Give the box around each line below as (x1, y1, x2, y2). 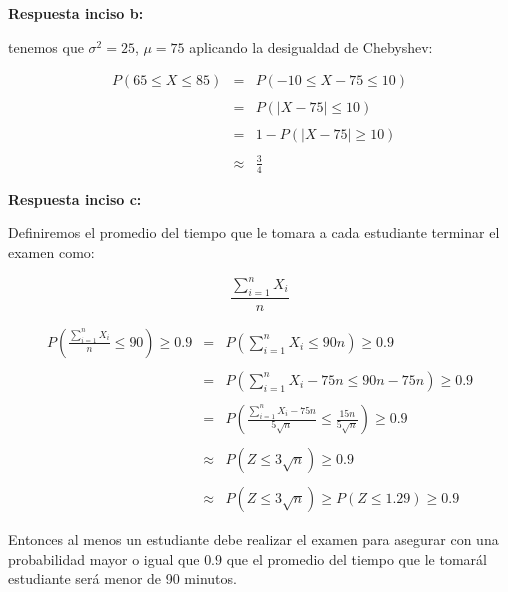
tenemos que (8, 36, 84, 57)
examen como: (8, 241, 95, 262)
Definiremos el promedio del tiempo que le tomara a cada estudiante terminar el (8, 222, 500, 243)
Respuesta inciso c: (8, 188, 142, 209)
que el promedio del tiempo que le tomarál (226, 548, 487, 569)
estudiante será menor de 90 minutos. (8, 568, 237, 589)
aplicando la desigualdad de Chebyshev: (189, 36, 433, 57)
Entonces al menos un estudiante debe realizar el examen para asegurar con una (8, 529, 499, 550)
